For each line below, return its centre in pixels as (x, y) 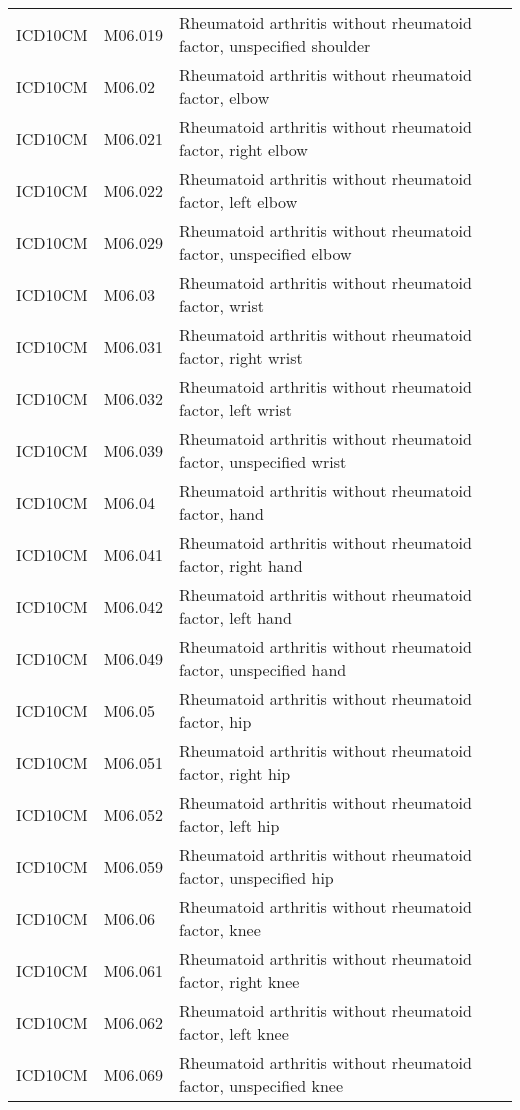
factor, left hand (235, 617)
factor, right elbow (243, 149)
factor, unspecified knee (261, 1085)
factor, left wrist (235, 409)
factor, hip (215, 721)
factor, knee (219, 929)
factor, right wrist (240, 357)
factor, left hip (229, 825)
